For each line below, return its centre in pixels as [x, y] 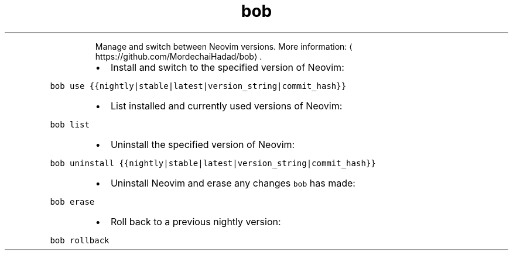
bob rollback [80, 240]
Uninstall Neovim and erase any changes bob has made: [233, 183]
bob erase [72, 201]
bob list [70, 124]
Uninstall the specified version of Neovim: [203, 144]
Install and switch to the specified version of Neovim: [227, 67]
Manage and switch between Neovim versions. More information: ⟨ [224, 46]
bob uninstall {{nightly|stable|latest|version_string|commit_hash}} [213, 163]
